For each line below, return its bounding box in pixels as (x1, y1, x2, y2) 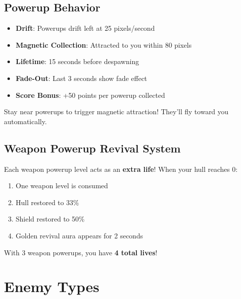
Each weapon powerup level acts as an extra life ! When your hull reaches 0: (4, 163, 238, 174)
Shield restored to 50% (15, 214, 85, 224)
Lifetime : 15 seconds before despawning (15, 56, 139, 67)
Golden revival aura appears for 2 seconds (15, 230, 143, 240)
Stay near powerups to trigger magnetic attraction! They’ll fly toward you (4, 106, 229, 117)
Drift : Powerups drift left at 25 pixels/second (15, 23, 155, 33)
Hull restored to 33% (15, 197, 79, 207)
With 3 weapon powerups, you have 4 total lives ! (4, 247, 158, 257)
